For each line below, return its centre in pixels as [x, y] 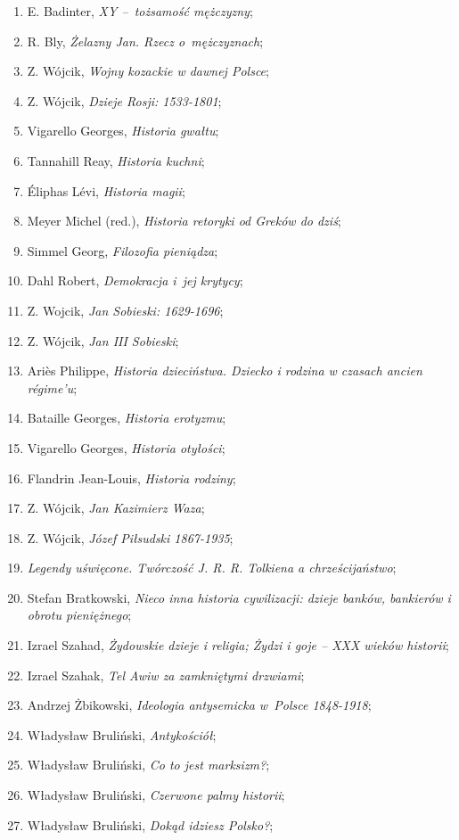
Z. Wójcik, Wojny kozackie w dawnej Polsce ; [148, 71]
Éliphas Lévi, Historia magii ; [106, 190]
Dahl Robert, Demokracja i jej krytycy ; [135, 280]
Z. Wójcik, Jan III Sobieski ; [103, 340]
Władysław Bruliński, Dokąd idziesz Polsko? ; [150, 824]
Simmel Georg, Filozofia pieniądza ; [123, 250]
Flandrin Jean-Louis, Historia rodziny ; [131, 478]
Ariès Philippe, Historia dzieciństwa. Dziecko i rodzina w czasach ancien [225, 371]
